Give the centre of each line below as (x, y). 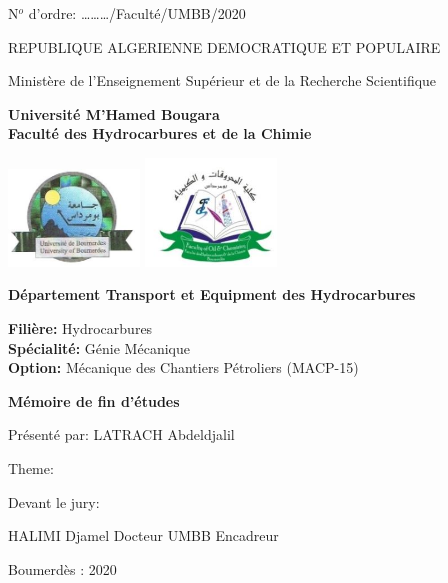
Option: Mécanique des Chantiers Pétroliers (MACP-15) (183, 367)
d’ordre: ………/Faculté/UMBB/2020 (137, 13)
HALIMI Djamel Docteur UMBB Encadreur (143, 535)
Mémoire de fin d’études (94, 400)
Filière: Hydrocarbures (80, 327)
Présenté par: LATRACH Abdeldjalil (121, 434)
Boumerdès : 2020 (62, 568)
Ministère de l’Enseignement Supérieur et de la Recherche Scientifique (222, 80)
